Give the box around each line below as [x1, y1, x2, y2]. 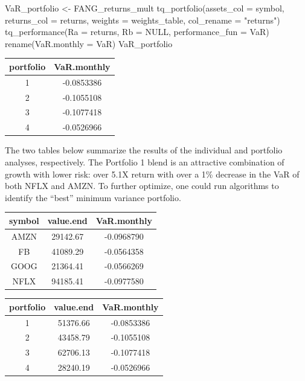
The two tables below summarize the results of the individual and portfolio [5, 144, 283, 156]
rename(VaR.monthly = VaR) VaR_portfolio [5, 37, 173, 50]
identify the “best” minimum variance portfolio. [5, 191, 181, 203]
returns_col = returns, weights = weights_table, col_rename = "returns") [5, 13, 280, 26]
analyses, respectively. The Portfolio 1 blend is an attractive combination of [5, 155, 284, 168]
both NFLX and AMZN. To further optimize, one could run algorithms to [5, 179, 279, 192]
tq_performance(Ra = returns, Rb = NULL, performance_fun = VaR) [5, 25, 269, 38]
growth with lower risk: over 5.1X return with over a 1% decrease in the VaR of [5, 167, 300, 180]
